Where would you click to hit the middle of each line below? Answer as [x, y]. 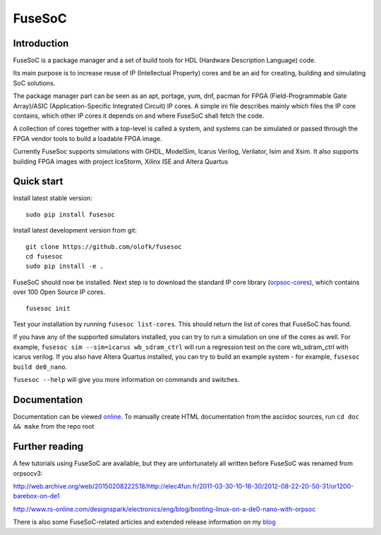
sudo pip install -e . [65, 266]
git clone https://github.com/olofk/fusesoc [104, 246]
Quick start [38, 182]
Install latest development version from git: [75, 230]
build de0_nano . [40, 367]
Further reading [48, 447]
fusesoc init [48, 308]
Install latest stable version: [53, 198]
